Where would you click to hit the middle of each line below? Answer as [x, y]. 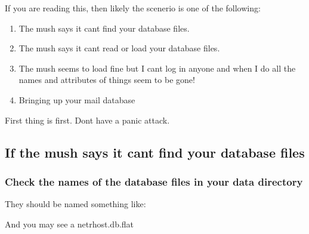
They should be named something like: [75, 204]
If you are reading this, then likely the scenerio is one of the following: [133, 8]
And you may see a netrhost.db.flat [69, 224]
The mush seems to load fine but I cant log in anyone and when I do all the [157, 68]
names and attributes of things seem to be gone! [107, 80]
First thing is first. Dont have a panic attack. [87, 120]
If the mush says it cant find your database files [155, 152]
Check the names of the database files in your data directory [154, 181]
